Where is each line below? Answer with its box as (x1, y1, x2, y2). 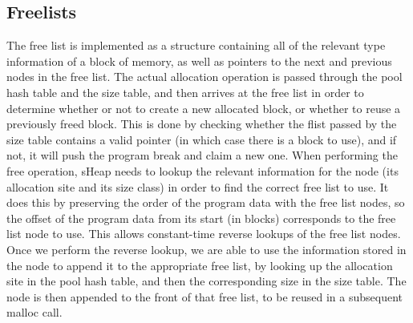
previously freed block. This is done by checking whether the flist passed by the (6, 115, 397, 132)
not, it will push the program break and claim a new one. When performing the (6, 147, 398, 164)
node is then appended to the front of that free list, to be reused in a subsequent (6, 288, 403, 305)
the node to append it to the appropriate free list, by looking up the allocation (6, 256, 393, 273)
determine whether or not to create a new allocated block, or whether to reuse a (6, 99, 401, 116)
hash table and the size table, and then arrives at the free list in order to (6, 83, 364, 100)
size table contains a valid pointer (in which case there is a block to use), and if (6, 131, 397, 147)
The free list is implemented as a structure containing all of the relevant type (6, 37, 386, 54)
